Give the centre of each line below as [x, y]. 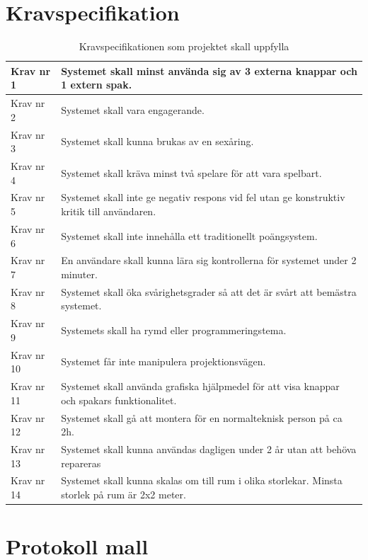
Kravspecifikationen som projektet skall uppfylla [184, 46]
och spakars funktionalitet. [119, 400]
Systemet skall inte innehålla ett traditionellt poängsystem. [189, 235]
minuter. [79, 274]
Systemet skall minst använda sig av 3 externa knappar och [209, 70]
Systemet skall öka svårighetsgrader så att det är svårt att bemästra [209, 291]
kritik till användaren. [109, 211]
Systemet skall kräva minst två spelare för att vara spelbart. [191, 172]
